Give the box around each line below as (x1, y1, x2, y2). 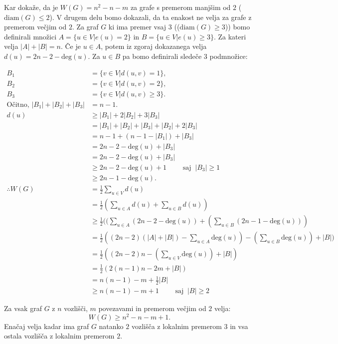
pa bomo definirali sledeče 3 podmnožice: (122, 50, 248, 61)
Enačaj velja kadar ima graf (4, 321, 89, 331)
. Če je (60, 41, 81, 51)
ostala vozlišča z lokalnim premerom (4, 331, 115, 341)
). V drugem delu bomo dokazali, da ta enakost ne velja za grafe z (49, 11, 252, 22)
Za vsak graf (4, 303, 42, 314)
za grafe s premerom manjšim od (130, 2, 231, 12)
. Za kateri (213, 31, 246, 41)
